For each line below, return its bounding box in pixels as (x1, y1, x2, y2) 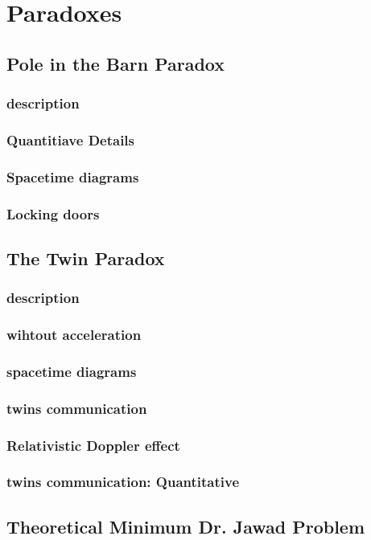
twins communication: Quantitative (6, 472, 240, 492)
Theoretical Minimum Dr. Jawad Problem (6, 513, 365, 538)
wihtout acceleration (6, 325, 142, 345)
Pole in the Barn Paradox (6, 51, 225, 76)
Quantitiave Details (6, 129, 135, 149)
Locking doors (6, 203, 100, 223)
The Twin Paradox (6, 245, 165, 270)
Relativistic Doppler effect (6, 435, 180, 455)
